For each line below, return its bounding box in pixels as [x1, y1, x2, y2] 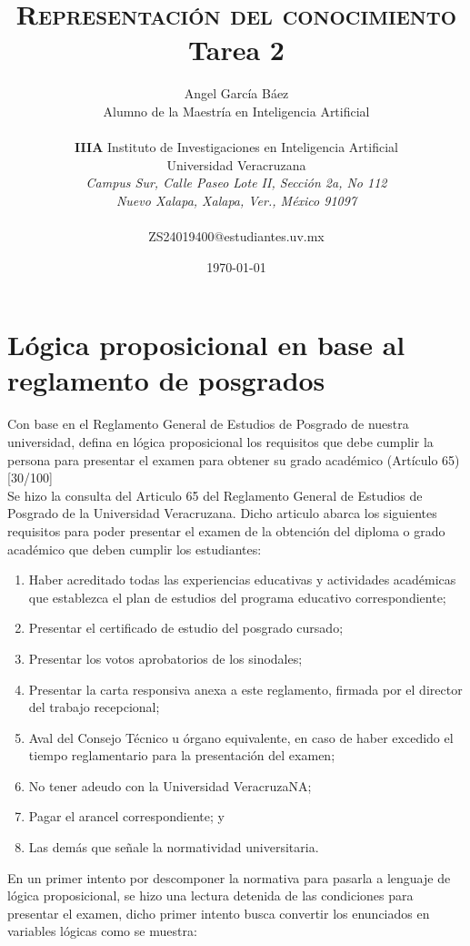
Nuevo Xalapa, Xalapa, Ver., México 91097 [115, 190, 357, 209]
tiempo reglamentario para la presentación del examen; [28, 746, 335, 765]
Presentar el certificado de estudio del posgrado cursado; [28, 618, 344, 637]
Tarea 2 [188, 31, 285, 68]
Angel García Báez [184, 84, 289, 103]
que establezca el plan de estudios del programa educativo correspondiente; [28, 587, 446, 606]
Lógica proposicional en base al [7, 326, 405, 363]
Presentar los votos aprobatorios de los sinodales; [28, 648, 303, 667]
